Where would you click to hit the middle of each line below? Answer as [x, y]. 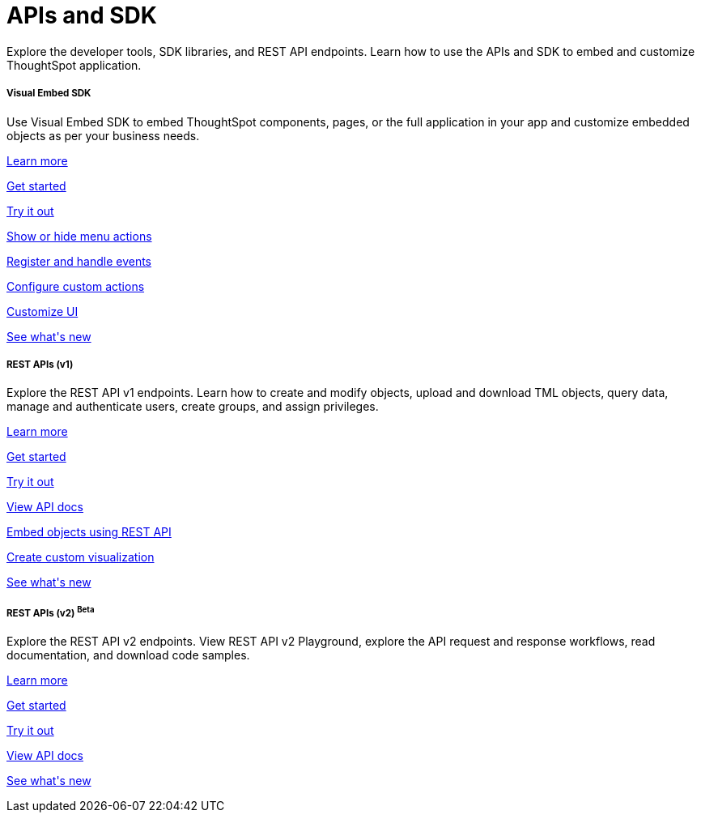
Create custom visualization [81, 557]
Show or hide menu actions [79, 236]
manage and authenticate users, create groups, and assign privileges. [193, 407]
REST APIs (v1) [40, 364]
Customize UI [42, 311]
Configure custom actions [76, 286]
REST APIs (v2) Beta [51, 612]
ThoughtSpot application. [74, 65]
